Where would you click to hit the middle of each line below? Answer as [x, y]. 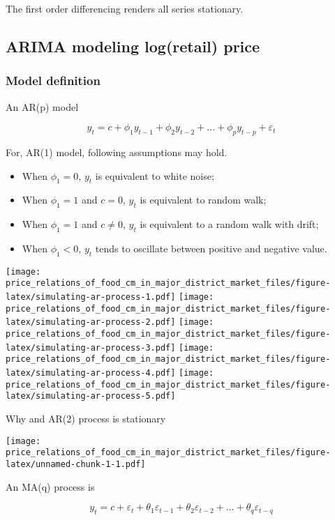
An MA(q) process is [50, 486]
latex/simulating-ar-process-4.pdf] [91, 373]
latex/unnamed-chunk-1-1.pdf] [76, 464]
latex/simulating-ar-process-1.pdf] [91, 297]
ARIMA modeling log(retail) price [133, 46]
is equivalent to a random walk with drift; [229, 224]
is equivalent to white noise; [155, 175]
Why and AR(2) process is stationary [86, 418]
